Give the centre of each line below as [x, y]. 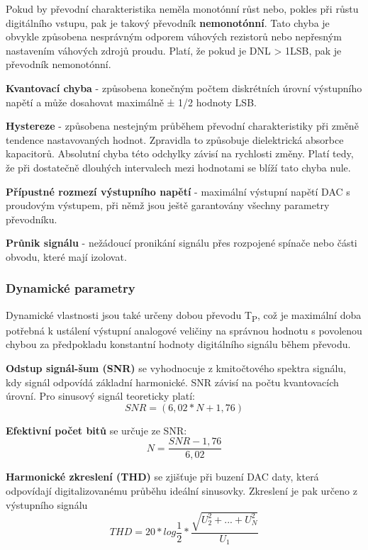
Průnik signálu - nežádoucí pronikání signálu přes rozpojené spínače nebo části [182, 243]
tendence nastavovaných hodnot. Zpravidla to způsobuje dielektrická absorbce [175, 139]
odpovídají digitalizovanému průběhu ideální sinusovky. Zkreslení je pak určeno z [182, 491]
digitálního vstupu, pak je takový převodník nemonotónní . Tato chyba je [168, 22]
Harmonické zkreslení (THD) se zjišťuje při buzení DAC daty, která [162, 477]
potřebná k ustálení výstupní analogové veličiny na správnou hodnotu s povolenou [184, 330]
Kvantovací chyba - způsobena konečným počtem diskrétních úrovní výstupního [184, 88]
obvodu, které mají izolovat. [66, 256]
